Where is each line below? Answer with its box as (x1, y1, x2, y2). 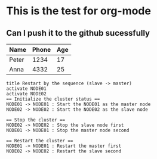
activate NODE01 (6, 86, 47, 92)
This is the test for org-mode (6, 4, 151, 18)
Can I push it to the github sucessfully (6, 28, 150, 38)
